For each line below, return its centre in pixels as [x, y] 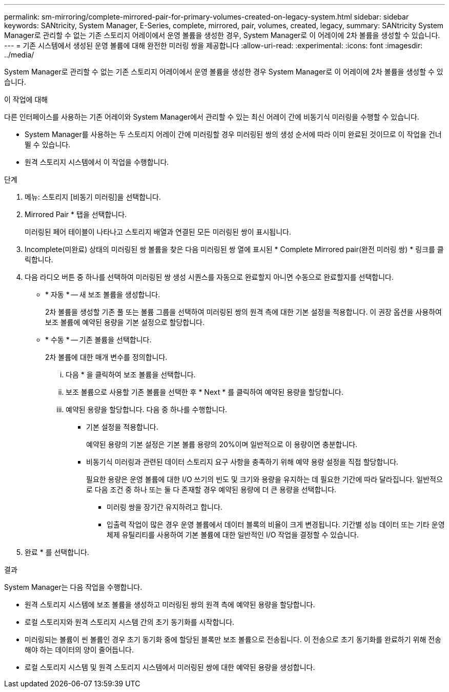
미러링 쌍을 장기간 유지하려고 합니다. [165, 507]
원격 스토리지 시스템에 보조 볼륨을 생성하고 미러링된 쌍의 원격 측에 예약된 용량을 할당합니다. [170, 604]
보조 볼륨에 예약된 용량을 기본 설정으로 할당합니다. [125, 322]
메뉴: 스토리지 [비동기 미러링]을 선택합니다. [93, 197]
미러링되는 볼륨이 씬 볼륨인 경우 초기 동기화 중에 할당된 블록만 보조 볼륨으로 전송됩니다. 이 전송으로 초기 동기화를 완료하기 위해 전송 [233, 639]
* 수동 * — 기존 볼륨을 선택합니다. [98, 340]
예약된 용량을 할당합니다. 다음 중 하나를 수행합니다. [147, 409]
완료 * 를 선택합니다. [57, 552]
